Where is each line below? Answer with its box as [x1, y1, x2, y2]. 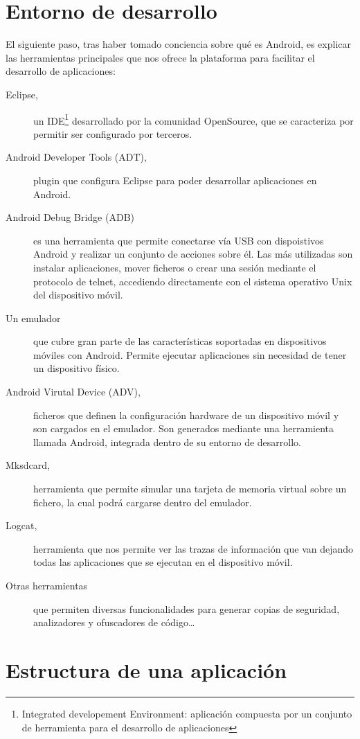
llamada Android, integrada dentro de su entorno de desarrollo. [33, 434, 301, 449]
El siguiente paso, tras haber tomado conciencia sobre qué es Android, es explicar [6, 37, 351, 51]
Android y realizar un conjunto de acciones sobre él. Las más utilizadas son [33, 247, 353, 261]
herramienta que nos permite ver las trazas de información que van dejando [33, 541, 354, 555]
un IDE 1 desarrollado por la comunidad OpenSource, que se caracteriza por [33, 111, 354, 127]
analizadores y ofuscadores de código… [33, 615, 195, 630]
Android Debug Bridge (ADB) [6, 210, 134, 224]
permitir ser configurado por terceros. [33, 126, 192, 141]
